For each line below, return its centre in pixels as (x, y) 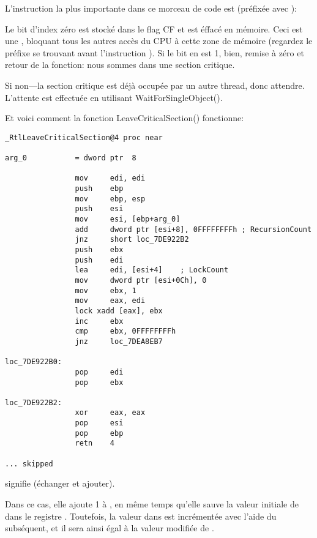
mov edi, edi (110, 178)
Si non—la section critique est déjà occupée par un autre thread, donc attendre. (155, 85)
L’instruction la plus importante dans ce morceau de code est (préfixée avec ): (151, 8)
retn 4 (95, 443)
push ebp (99, 189)
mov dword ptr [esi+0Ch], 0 (141, 280)
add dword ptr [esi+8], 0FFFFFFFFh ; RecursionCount (193, 229)
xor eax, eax (110, 413)
